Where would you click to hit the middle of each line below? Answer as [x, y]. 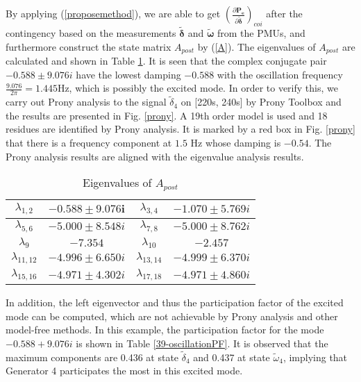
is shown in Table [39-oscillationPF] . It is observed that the [202, 343]
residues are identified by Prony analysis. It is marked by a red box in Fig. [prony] [180, 129]
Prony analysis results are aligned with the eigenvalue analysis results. [155, 156]
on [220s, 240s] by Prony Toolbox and [261, 102]
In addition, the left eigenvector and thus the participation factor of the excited [175, 302]
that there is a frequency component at [89, 143]
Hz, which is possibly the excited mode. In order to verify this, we [198, 88]
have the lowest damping [128, 74]
